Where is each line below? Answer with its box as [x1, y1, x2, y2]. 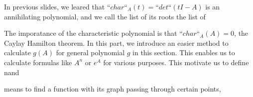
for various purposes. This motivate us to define [103, 57, 249, 67]
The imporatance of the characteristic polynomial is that [4, 28, 177, 38]
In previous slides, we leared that [4, 1, 105, 11]
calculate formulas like [4, 57, 72, 67]
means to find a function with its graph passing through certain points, [4, 84, 221, 94]
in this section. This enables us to [132, 47, 235, 58]
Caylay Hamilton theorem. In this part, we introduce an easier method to [4, 37, 229, 48]
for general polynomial [56, 47, 125, 58]
